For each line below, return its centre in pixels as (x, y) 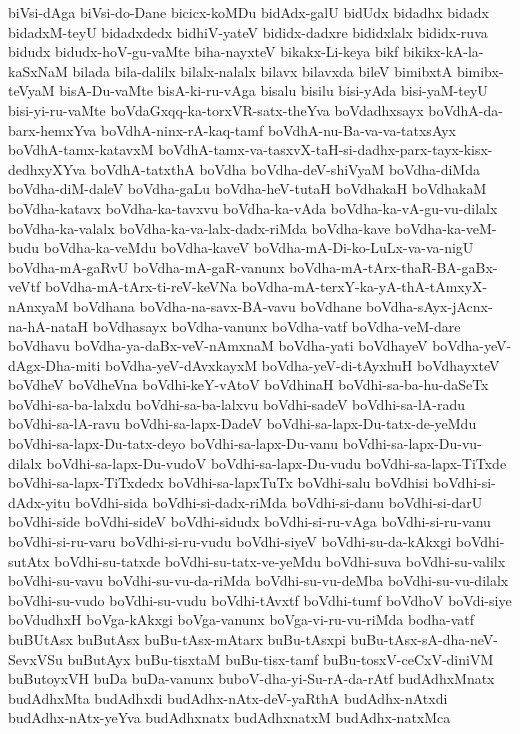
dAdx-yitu (39, 501)
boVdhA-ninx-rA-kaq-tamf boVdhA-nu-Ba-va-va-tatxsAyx (278, 129)
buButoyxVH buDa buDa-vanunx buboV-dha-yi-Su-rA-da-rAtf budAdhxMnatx (251, 678)
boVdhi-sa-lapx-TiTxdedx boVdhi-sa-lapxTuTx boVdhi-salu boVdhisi (218, 482)
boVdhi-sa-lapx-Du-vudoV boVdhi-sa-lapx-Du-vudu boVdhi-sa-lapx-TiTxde (276, 462)
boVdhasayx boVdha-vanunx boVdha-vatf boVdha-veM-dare (276, 325)
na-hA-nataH (48, 325)
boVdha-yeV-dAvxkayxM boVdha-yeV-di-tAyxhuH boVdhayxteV (302, 364)
